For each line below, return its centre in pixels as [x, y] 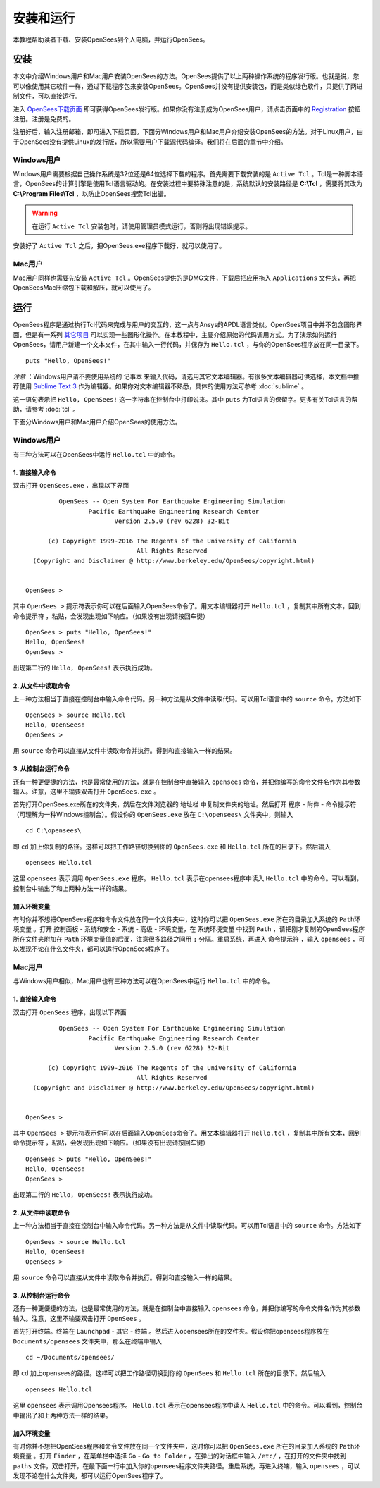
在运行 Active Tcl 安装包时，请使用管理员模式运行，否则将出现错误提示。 [142, 226]
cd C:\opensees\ [53, 831]
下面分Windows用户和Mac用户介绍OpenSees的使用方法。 [97, 422]
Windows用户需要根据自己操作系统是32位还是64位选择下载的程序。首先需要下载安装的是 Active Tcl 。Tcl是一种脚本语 [188, 173]
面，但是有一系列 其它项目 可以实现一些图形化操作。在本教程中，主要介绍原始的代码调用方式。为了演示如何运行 [175, 334]
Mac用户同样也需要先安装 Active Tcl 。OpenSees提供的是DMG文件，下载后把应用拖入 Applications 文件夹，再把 [185, 278]
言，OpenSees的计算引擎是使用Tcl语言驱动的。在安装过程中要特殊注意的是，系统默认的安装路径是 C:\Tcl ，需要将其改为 [188, 184]
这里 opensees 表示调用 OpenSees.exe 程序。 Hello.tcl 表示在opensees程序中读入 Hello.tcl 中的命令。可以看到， [188, 878]
